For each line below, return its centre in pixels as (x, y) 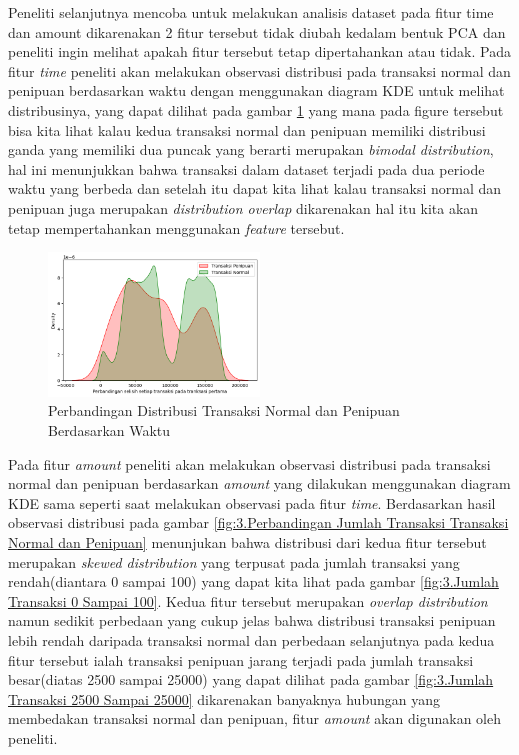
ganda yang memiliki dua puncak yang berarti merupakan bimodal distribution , (251, 149)
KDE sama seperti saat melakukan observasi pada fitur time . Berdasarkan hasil (252, 502)
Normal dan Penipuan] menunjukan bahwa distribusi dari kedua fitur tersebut (247, 542)
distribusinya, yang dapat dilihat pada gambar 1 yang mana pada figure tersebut (256, 109)
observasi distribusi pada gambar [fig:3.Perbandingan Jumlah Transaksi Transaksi (258, 522)
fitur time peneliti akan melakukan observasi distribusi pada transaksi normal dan (259, 70)
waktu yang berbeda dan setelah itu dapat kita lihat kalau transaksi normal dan (255, 188)
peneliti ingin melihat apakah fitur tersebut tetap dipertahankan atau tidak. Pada (259, 51)
